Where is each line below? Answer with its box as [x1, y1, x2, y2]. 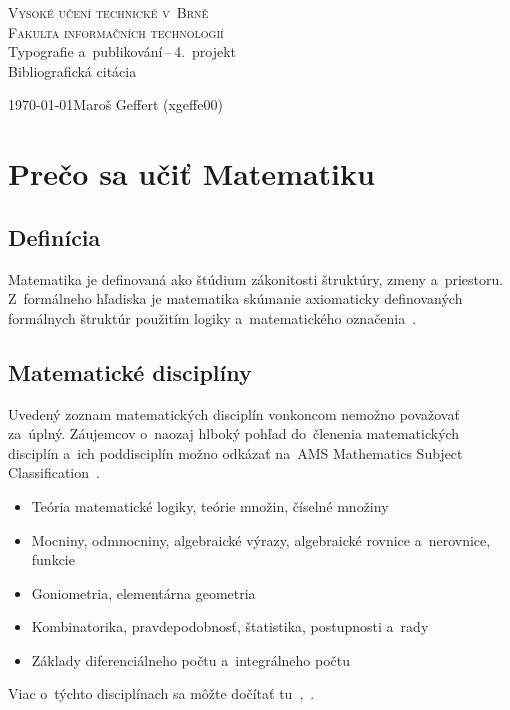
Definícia [8, 221, 101, 252]
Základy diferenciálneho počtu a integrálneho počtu [31, 649, 351, 670]
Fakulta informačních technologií [8, 21, 224, 42]
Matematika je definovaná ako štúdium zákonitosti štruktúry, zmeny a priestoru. [8, 268, 504, 289]
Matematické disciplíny [8, 356, 252, 387]
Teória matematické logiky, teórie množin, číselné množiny [31, 495, 389, 516]
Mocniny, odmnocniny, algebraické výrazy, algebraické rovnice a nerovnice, [31, 529, 491, 550]
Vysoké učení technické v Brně [8, 2, 209, 22]
